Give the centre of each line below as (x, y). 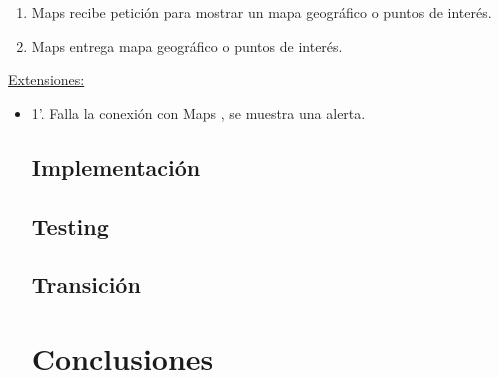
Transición (86, 284)
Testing (70, 225)
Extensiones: (46, 79)
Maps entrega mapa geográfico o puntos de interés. (187, 45)
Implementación (116, 166)
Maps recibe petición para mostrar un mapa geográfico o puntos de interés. (261, 12)
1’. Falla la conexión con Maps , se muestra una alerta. (198, 112)
